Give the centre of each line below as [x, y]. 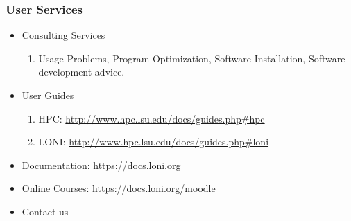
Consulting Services [63, 35]
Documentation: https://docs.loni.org [101, 165]
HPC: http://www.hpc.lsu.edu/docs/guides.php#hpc [152, 118]
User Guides [48, 95]
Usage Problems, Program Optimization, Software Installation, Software [192, 58]
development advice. [82, 72]
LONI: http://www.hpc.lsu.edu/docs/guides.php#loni [154, 142]
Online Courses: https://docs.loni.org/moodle [119, 188]
